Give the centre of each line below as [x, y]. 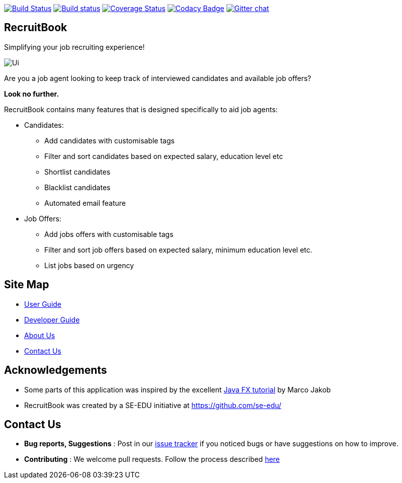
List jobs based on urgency [89, 265]
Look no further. [32, 94]
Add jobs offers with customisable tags [109, 234]
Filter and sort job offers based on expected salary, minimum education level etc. [178, 250]
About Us [40, 335]
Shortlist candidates [77, 172]
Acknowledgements [56, 370]
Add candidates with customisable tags [109, 140]
